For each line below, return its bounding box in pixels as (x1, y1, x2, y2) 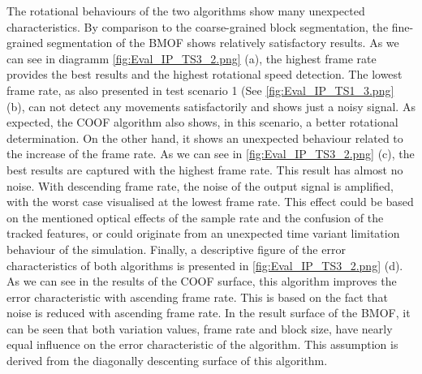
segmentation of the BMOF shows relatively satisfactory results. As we (46, 34, 399, 51)
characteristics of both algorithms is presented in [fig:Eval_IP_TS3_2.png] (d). (6, 256, 403, 273)
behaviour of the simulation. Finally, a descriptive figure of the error (6, 240, 346, 257)
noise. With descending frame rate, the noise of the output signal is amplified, (6, 177, 394, 194)
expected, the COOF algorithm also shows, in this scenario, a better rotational (6, 114, 398, 131)
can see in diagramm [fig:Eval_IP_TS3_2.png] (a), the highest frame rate (6, 49, 377, 67)
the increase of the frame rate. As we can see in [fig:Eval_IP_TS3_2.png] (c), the (6, 145, 415, 162)
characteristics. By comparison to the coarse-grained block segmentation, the (6, 18, 389, 35)
